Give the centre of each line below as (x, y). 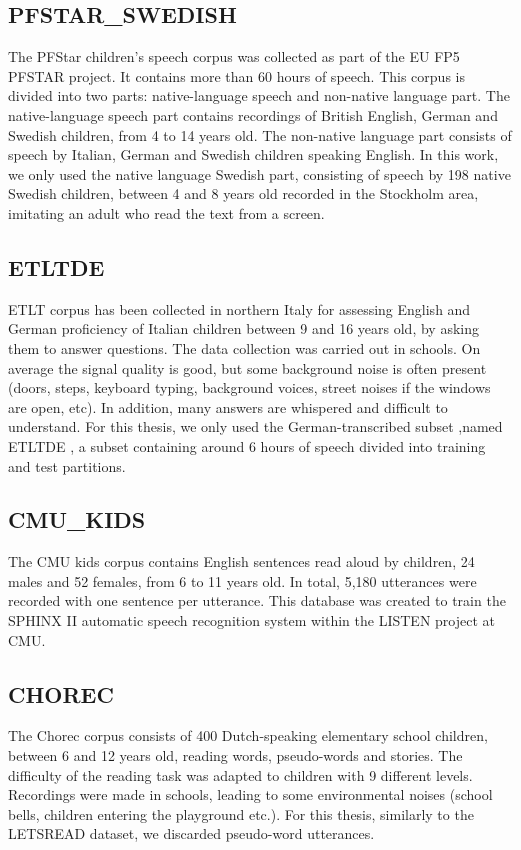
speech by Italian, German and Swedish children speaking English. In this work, (253, 154)
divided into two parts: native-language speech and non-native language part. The (259, 95)
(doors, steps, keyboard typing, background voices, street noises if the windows (249, 387)
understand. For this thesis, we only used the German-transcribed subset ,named (255, 426)
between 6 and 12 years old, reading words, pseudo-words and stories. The (235, 755)
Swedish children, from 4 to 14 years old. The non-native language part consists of (260, 134)
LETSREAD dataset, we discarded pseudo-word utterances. (191, 833)
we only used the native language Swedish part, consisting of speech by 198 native (259, 173)
